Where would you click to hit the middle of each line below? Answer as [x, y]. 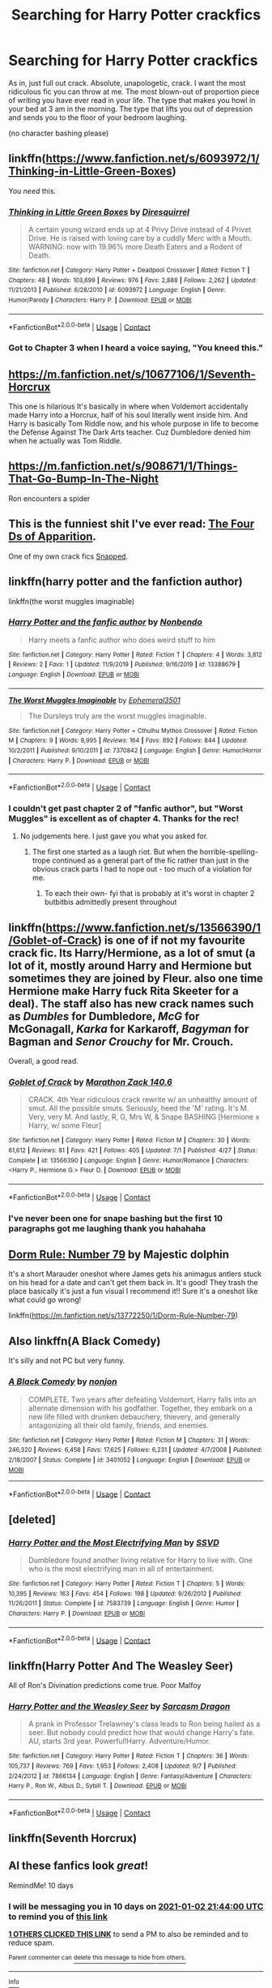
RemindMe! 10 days [41, 1885]
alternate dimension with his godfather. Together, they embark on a [140, 1407]
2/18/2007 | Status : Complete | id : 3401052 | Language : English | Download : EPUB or [130, 1460]
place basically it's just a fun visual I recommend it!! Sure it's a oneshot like [133, 1292]
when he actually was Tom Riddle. [66, 441]
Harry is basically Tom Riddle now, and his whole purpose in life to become [134, 424]
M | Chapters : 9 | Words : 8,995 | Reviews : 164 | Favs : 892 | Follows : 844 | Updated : [128, 741]
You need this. [32, 191]
